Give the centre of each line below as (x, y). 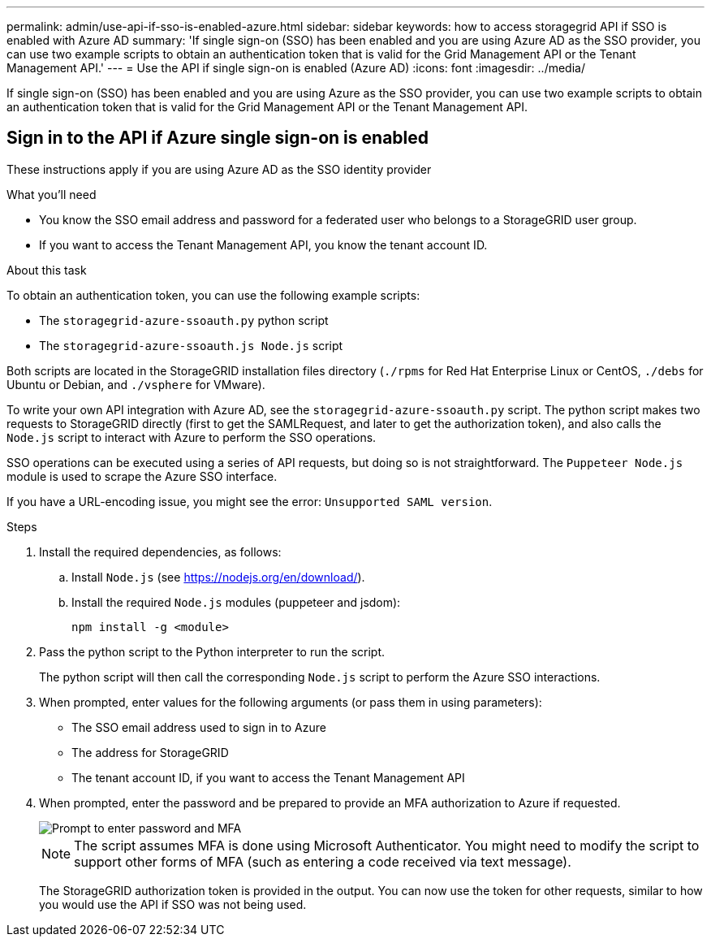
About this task (47, 270)
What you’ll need (52, 194)
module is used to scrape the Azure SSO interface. (142, 476)
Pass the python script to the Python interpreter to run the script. (212, 651)
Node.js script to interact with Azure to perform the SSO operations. (192, 437)
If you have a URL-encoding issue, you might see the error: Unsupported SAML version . (250, 501)
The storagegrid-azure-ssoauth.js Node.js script (191, 345)
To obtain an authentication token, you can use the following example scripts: (213, 295)
